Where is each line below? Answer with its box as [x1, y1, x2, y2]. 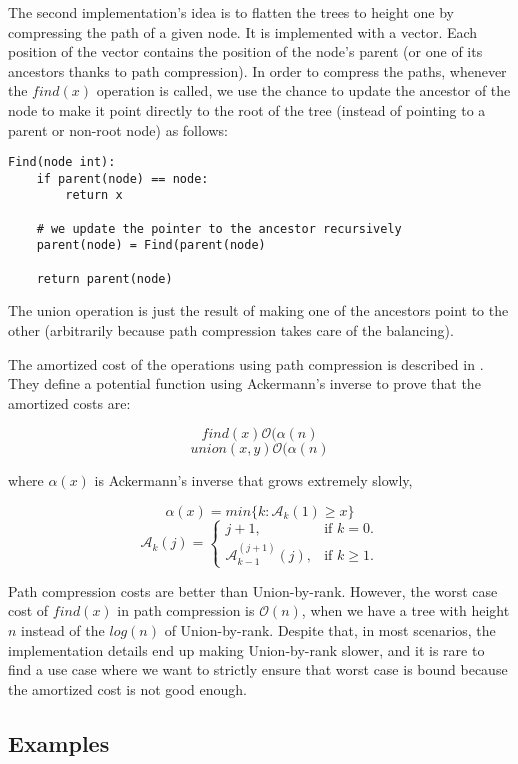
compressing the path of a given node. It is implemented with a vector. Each [8, 21, 478, 42]
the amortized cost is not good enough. [8, 678, 247, 699]
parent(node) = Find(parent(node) [36, 238, 266, 253]
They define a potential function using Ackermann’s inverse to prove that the [8, 373, 481, 394]
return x [65, 188, 123, 203]
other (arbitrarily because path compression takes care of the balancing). [8, 320, 454, 340]
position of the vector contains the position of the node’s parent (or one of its [8, 41, 483, 62]
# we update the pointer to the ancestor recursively [36, 221, 402, 236]
